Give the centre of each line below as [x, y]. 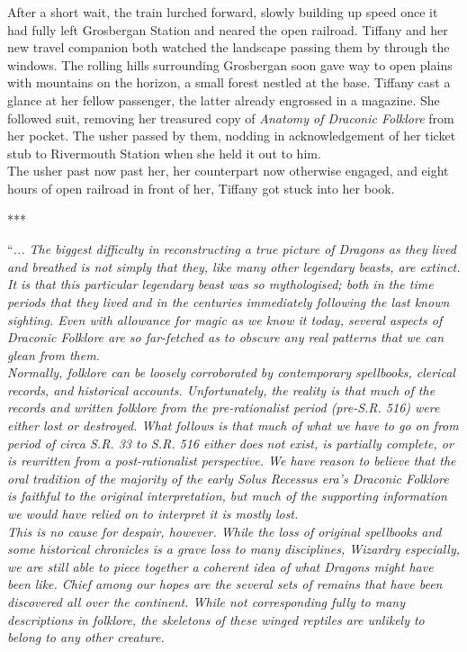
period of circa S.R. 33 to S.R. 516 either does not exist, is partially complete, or [230, 443]
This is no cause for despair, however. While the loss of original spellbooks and [225, 531]
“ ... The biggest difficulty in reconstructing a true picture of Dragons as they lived [232, 249]
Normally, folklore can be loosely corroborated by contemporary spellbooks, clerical [231, 372]
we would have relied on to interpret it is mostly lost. [153, 514]
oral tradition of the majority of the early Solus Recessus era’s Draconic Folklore [228, 478]
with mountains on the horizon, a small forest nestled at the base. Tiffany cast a [229, 82]
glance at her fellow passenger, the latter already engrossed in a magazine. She [224, 100]
